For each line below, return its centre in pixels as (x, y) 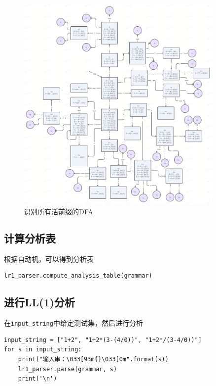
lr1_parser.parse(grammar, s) (68, 369)
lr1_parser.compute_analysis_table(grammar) (78, 276)
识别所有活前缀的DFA (58, 211)
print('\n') (37, 379)
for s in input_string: (43, 350)
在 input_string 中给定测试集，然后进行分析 (73, 323)
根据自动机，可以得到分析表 (49, 259)
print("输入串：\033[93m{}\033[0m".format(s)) (93, 359)
